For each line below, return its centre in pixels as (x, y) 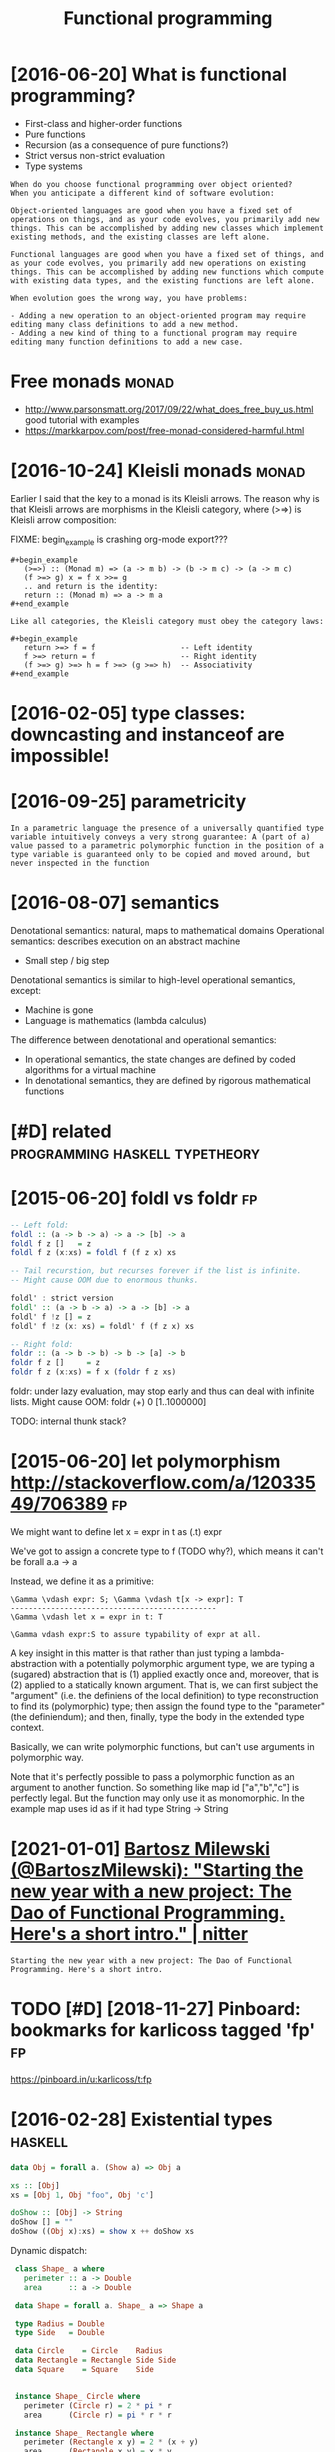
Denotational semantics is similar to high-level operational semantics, (153, 979)
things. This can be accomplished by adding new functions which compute (167, 272)
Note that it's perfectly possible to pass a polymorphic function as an (152, 1776)
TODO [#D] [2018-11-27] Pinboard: (156, 2009)
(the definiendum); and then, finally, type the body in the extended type (157, 1716)
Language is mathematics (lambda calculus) (115, 1020)
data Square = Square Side (84, 2370)
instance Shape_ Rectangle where (84, 2433)
